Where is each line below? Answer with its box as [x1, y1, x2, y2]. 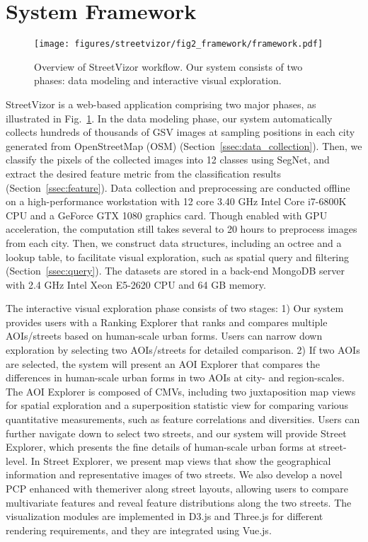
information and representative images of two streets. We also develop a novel [6, 467, 343, 482]
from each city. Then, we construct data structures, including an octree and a [6, 235, 342, 250]
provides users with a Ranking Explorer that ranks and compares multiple [6, 314, 328, 329]
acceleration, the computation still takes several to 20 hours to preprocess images [6, 221, 357, 236]
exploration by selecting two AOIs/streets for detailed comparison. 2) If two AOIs [6, 342, 360, 357]
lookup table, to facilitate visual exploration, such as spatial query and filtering [6, 249, 350, 264]
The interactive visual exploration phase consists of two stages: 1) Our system [6, 301, 344, 316]
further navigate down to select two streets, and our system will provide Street [6, 425, 347, 440]
